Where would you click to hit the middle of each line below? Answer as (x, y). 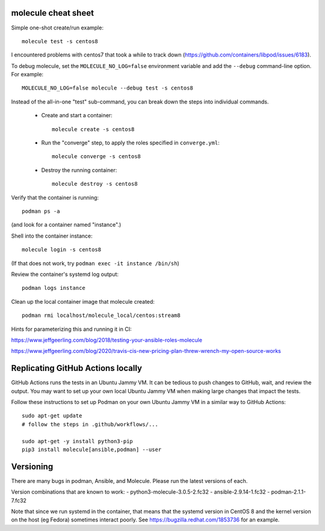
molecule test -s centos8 (60, 41)
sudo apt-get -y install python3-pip (78, 441)
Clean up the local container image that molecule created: (83, 301)
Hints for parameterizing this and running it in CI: (71, 329)
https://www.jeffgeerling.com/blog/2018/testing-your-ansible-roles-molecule (107, 340)
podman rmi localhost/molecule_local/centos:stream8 (101, 315)
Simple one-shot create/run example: (57, 28)
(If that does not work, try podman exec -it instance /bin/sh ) (95, 263)
